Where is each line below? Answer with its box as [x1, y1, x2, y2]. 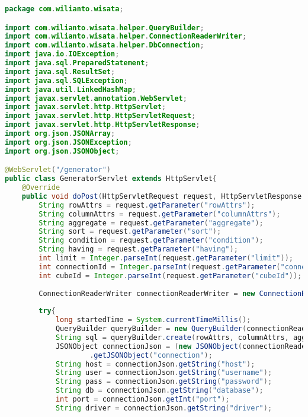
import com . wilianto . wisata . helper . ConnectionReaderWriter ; [5, 32, 247, 41]
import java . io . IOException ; [5, 50, 120, 59]
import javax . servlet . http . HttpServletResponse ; [5, 120, 200, 129]
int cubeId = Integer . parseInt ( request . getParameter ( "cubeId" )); [38, 271, 302, 280]
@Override [21, 183, 60, 192]
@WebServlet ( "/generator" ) [5, 165, 111, 174]
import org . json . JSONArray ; [5, 129, 115, 138]
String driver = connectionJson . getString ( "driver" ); [55, 403, 272, 412]
